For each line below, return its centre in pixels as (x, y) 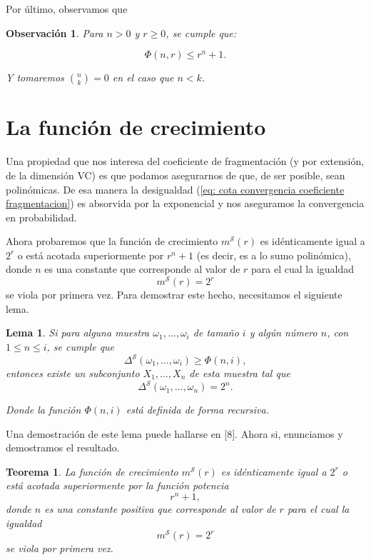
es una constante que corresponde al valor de (142, 269)
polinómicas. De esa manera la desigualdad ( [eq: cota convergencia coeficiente (175, 189)
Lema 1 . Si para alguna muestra (78, 332)
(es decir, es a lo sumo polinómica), (274, 255)
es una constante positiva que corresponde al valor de (160, 509)
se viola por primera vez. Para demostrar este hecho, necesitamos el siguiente (174, 295)
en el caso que (143, 77)
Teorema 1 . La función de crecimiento (92, 471)
